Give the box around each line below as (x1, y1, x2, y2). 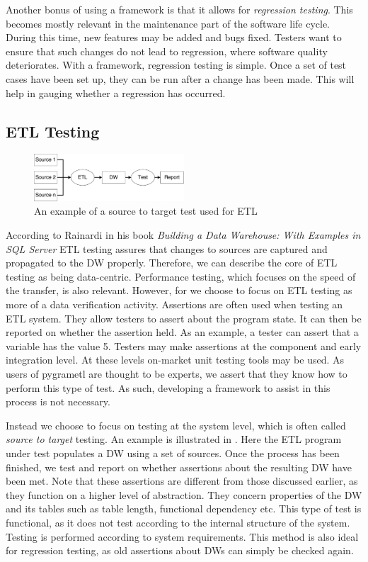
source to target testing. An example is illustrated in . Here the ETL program (6, 432, 342, 446)
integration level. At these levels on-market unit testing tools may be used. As (6, 352, 345, 367)
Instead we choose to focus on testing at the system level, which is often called (6, 417, 346, 432)
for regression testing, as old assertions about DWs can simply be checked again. (6, 543, 354, 558)
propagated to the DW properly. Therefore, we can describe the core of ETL (6, 255, 338, 270)
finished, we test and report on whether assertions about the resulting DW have (6, 459, 352, 474)
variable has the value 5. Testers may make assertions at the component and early (6, 338, 362, 353)
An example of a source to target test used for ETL (34, 203, 258, 218)
